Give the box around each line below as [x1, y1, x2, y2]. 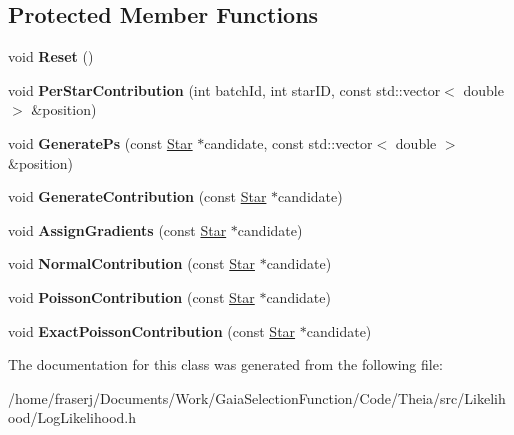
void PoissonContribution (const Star [8, 286, 255, 307]
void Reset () [8, 46, 94, 67]
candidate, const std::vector [204, 132, 373, 153]
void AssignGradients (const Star [8, 219, 227, 240]
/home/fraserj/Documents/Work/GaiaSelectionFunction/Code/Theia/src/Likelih [8, 387, 506, 408]
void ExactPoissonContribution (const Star [8, 320, 296, 341]
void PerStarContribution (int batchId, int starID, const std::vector [8, 79, 441, 100]
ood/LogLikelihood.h [8, 407, 136, 428]
